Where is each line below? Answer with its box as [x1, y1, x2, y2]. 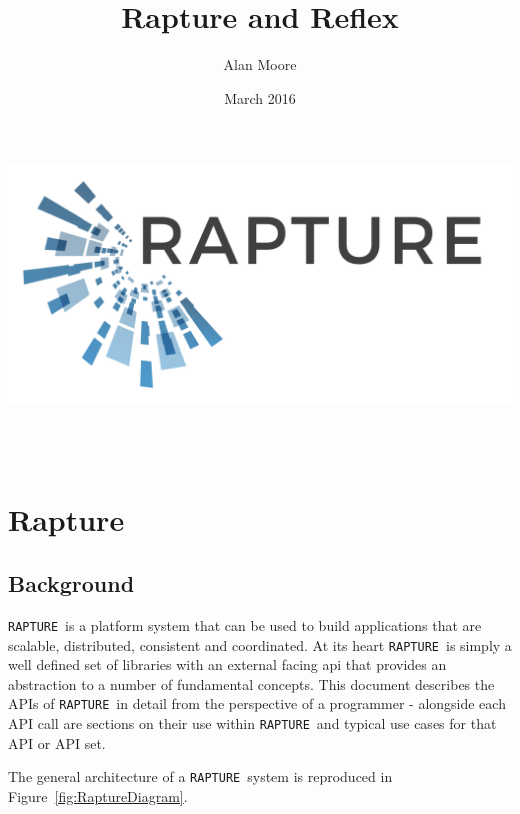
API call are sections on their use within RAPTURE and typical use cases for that [8, 713, 497, 734]
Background [8, 568, 135, 599]
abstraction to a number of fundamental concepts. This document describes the [8, 673, 495, 694]
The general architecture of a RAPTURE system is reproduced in [8, 766, 393, 787]
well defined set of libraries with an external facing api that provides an [8, 654, 447, 675]
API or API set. [8, 732, 106, 753]
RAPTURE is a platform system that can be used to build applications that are [8, 614, 482, 635]
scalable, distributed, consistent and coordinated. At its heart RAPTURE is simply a [8, 634, 512, 655]
